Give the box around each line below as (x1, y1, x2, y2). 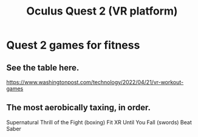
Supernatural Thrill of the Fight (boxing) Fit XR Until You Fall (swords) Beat (6, 118, 193, 125)
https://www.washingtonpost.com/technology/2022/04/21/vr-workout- (6, 79, 184, 85)
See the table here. (6, 62, 80, 73)
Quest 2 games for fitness (6, 38, 140, 52)
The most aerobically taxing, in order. (6, 102, 151, 113)
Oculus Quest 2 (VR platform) (26, 4, 178, 18)
